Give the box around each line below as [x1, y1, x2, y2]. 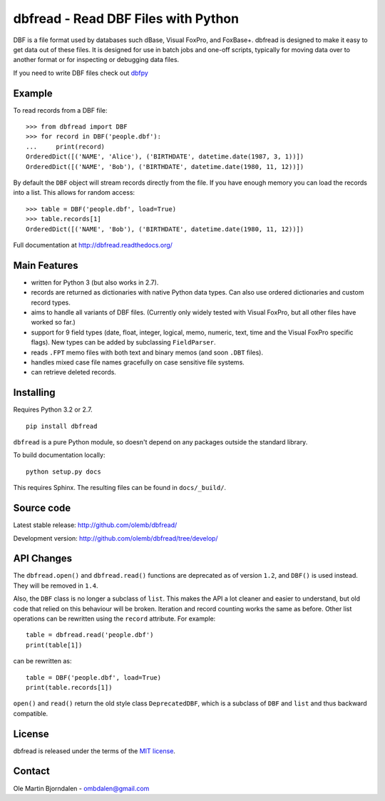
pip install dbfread [26, 422, 98, 430]
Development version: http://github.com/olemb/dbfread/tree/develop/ [13, 534, 218, 542]
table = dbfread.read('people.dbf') [26, 631, 154, 639]
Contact [13, 765, 50, 777]
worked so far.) [31, 318, 76, 327]
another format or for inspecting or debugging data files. [13, 56, 180, 64]
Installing [13, 387, 56, 399]
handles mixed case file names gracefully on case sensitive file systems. [31, 357, 245, 367]
